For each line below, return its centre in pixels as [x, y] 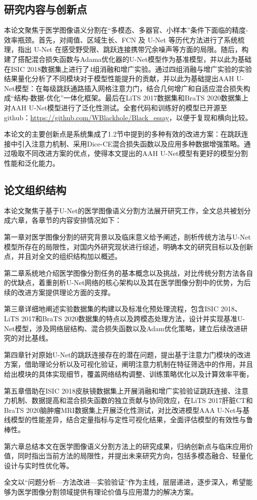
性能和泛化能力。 [32, 163]
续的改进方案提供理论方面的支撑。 [59, 292]
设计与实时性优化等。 [39, 465]
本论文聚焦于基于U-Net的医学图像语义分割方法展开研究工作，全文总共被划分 [128, 210]
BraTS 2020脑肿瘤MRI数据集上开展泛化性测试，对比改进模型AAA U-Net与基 [127, 410]
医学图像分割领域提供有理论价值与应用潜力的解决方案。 [107, 491]
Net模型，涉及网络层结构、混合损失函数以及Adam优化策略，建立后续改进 [122, 328]
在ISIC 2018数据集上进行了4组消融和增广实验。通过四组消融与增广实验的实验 [128, 69]
